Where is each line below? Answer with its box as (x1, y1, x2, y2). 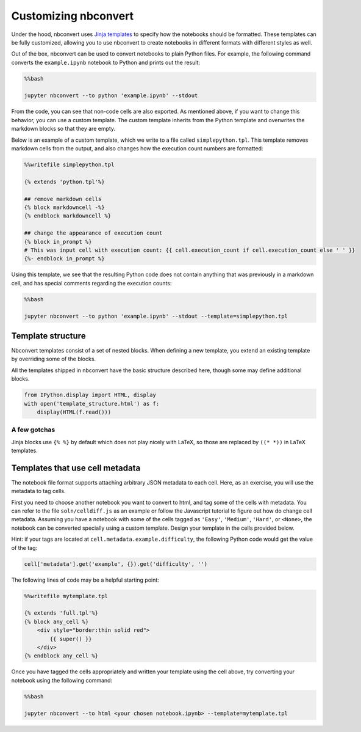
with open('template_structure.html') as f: (24, 400, 160, 407)
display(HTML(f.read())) (37, 408, 112, 415)
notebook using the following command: (11, 676, 113, 684)
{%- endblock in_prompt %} (24, 255, 105, 262)
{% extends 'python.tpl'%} (24, 178, 105, 185)
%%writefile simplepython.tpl (24, 161, 115, 168)
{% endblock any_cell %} (24, 653, 99, 659)
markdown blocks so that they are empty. (11, 125, 116, 133)
